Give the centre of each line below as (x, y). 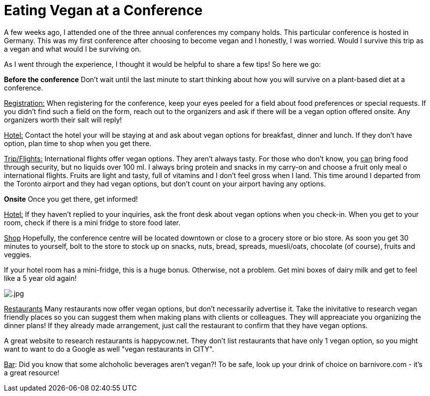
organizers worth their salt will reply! (63, 120)
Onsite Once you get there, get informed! (71, 199)
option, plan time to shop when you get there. (78, 143)
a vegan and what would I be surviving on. (73, 49)
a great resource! (32, 372)
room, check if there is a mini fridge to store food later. (92, 222)
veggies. (18, 254)
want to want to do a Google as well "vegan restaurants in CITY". (109, 349)
